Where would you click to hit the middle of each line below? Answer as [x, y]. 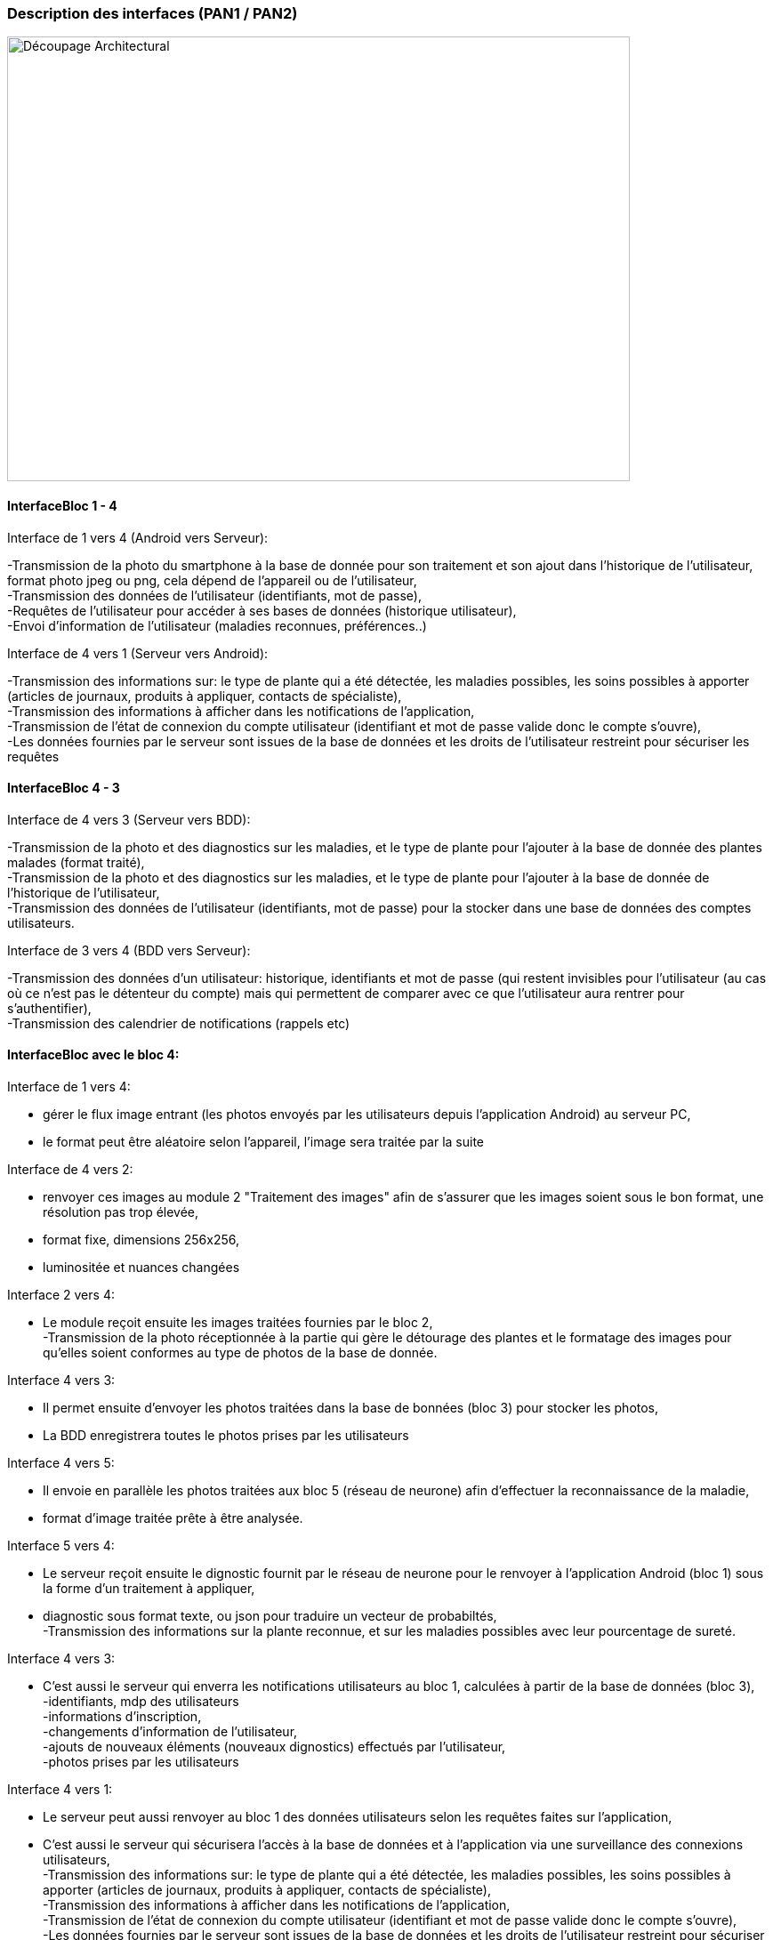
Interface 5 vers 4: [61, 1546]
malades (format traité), [76, 862]
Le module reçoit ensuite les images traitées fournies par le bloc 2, [238, 1323]
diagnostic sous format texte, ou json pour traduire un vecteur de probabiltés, [270, 1616]
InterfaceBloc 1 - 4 [62, 505]
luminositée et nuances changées [141, 1268]
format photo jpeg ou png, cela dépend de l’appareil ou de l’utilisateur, [212, 580]
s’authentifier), [49, 1008]
